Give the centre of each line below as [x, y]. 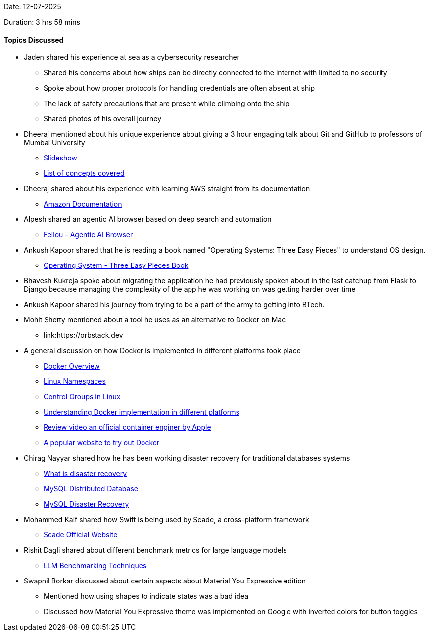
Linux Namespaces [75, 381]
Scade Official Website [81, 535]
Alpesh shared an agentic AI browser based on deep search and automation [148, 219]
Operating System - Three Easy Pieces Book [116, 265]
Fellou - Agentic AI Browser [88, 235]
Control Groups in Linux [82, 397]
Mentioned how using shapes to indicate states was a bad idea [146, 596]
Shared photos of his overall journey [103, 119]
